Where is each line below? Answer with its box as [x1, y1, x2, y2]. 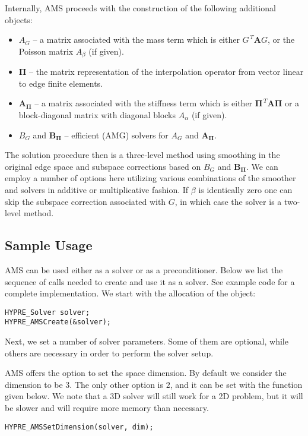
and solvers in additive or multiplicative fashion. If [5, 183, 189, 195]
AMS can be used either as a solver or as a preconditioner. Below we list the [5, 263, 283, 276]
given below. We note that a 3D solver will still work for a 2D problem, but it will [5, 390, 303, 402]
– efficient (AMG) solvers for [64, 128, 169, 141]
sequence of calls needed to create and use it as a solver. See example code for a [5, 275, 295, 287]
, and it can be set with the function [170, 378, 303, 390]
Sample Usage [5, 236, 93, 254]
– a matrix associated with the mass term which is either [33, 33, 240, 46]
